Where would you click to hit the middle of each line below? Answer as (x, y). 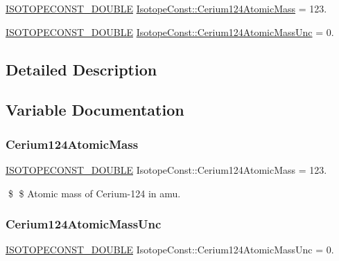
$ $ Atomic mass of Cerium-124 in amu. (94, 193)
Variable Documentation (95, 110)
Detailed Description (81, 69)
